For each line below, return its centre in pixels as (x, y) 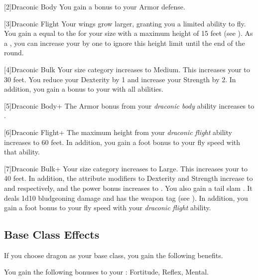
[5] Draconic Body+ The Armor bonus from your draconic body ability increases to (129, 105)
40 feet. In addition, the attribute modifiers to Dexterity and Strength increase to (129, 178)
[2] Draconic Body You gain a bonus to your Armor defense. (95, 6)
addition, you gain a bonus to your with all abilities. (84, 89)
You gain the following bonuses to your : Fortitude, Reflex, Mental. (106, 272)
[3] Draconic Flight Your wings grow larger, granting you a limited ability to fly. (125, 23)
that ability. (22, 152)
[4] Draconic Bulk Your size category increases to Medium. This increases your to (127, 69)
